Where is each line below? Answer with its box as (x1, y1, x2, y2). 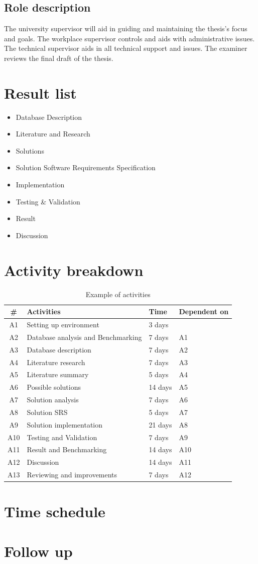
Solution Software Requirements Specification (16, 162, 156, 173)
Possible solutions (27, 382, 81, 392)
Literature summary (27, 369, 89, 380)
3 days (149, 319, 169, 330)
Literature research (27, 357, 85, 367)
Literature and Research (16, 128, 90, 139)
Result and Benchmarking (27, 444, 107, 455)
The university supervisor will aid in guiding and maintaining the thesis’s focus (4, 23, 247, 34)
